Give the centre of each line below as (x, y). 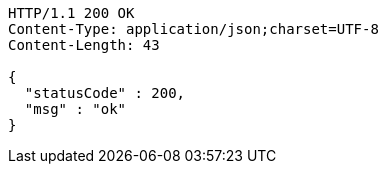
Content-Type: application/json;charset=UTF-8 (193, 29)
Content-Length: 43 (84, 45)
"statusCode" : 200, (105, 93)
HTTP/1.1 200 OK (71, 13)
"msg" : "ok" (75, 109)
